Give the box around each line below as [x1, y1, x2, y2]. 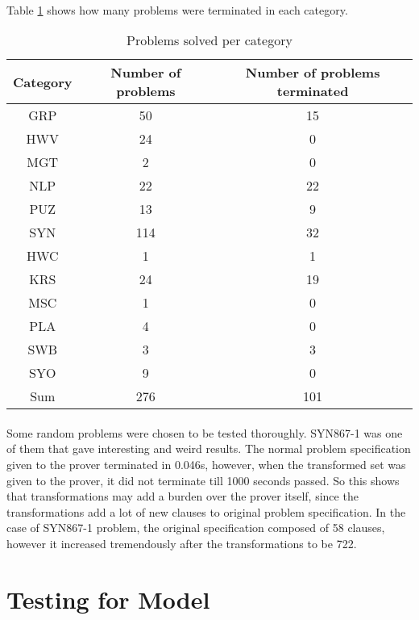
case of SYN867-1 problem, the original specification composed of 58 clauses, [6, 519, 385, 536]
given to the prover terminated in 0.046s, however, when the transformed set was [6, 455, 406, 472]
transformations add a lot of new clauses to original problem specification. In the [6, 503, 406, 520]
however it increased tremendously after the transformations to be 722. [6, 534, 357, 551]
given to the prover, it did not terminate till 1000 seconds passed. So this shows [6, 471, 400, 488]
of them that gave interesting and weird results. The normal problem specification [6, 440, 411, 457]
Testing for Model [6, 582, 210, 615]
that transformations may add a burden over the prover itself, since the [6, 488, 359, 505]
